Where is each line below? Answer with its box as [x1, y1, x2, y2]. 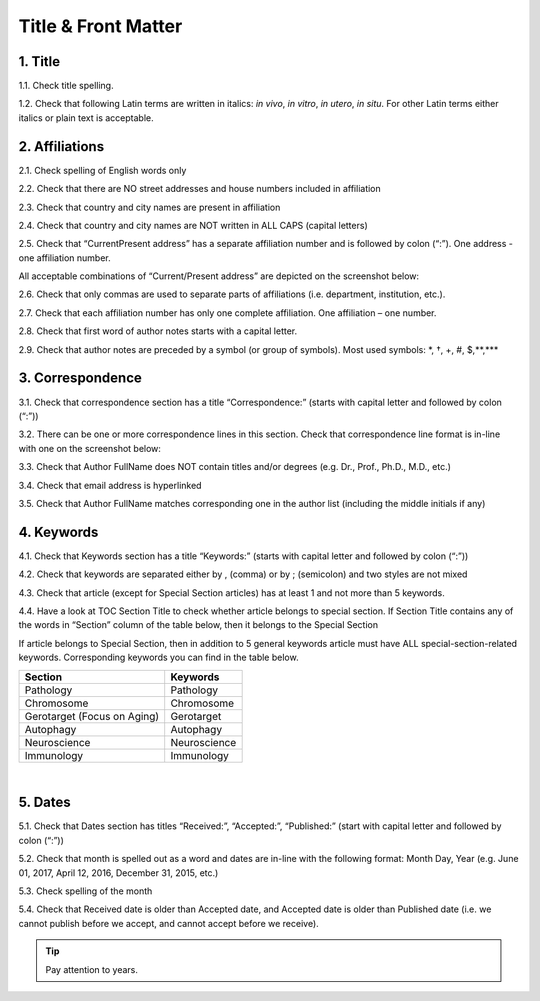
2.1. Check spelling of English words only [18, 164, 187, 176]
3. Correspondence [18, 370, 142, 387]
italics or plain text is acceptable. [18, 111, 154, 124]
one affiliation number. [18, 251, 112, 264]
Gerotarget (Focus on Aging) [24, 709, 160, 723]
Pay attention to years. [45, 963, 139, 975]
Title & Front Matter [18, 15, 183, 37]
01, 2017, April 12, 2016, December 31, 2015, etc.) [18, 866, 219, 879]
